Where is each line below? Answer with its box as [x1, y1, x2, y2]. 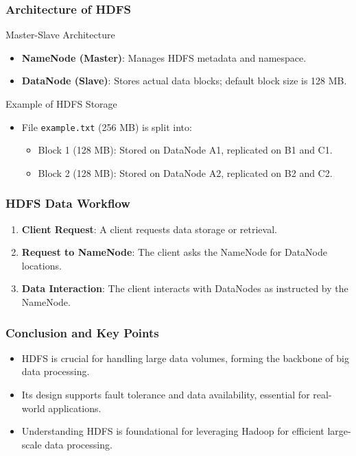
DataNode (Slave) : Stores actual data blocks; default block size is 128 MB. [21, 73, 347, 88]
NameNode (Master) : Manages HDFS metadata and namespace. [21, 50, 307, 64]
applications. [48, 400, 102, 415]
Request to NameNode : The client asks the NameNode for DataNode [21, 245, 328, 259]
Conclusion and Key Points [5, 324, 159, 341]
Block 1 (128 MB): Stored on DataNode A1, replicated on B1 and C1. [38, 143, 333, 157]
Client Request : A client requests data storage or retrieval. [21, 221, 277, 236]
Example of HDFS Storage [5, 97, 117, 110]
